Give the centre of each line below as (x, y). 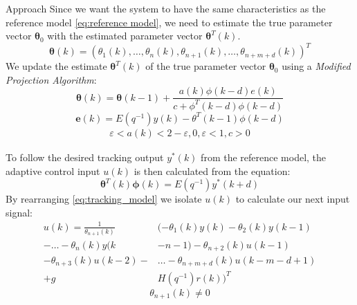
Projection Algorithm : (51, 79)
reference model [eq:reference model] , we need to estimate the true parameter (169, 22)
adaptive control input (53, 170)
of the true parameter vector (206, 66)
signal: (19, 212)
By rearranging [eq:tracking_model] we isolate (104, 199)
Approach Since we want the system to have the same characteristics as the (166, 8)
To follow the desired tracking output (85, 157)
